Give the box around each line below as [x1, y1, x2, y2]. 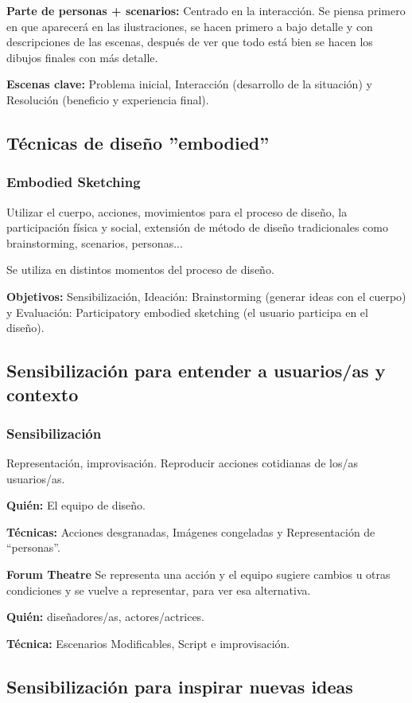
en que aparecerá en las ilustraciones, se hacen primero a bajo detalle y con [6, 18, 373, 34]
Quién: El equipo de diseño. [6, 497, 146, 514]
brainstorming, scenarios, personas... [6, 234, 183, 251]
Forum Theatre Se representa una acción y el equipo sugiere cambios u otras [6, 566, 391, 583]
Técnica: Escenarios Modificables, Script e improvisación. [6, 635, 290, 651]
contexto [6, 381, 79, 406]
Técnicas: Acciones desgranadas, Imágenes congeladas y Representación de [6, 523, 375, 540]
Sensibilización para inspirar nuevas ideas [6, 674, 353, 698]
